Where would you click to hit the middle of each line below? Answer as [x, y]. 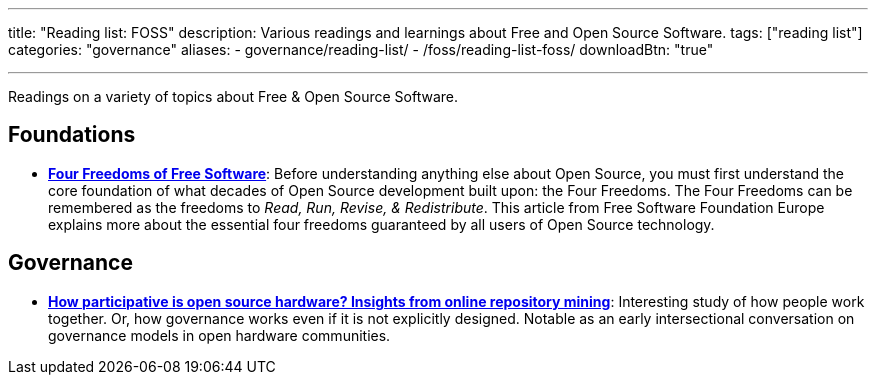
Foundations [72, 135]
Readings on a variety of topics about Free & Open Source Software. [233, 96]
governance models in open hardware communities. [219, 335]
